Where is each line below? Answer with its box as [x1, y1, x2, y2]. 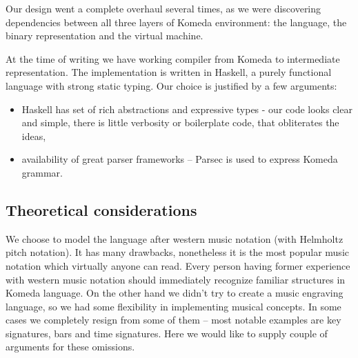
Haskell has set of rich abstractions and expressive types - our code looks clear [21, 101, 352, 116]
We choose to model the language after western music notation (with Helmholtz [6, 231, 344, 246]
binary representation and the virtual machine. [6, 28, 203, 43]
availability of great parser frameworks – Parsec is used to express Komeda [21, 152, 338, 166]
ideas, [21, 128, 46, 143]
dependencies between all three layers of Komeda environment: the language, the [6, 14, 347, 29]
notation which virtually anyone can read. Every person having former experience [6, 258, 350, 272]
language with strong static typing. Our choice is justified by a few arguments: [6, 78, 337, 92]
